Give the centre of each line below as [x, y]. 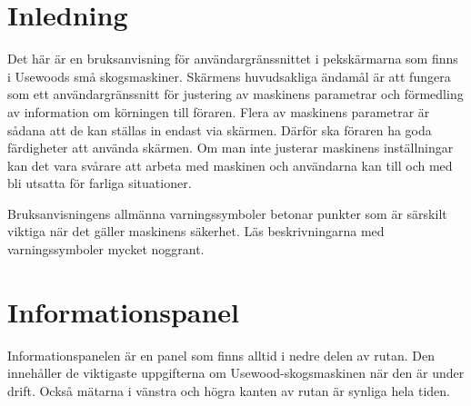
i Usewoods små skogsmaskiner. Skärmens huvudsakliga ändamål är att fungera [229, 76]
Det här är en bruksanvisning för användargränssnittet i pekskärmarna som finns [233, 59]
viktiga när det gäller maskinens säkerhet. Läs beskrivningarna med [196, 231]
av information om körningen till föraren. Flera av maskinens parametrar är [219, 111]
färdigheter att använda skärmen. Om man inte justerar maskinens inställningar [230, 148]
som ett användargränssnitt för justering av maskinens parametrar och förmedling [235, 94]
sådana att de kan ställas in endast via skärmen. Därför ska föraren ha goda [220, 129]
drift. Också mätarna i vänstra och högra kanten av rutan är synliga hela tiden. [229, 390]
